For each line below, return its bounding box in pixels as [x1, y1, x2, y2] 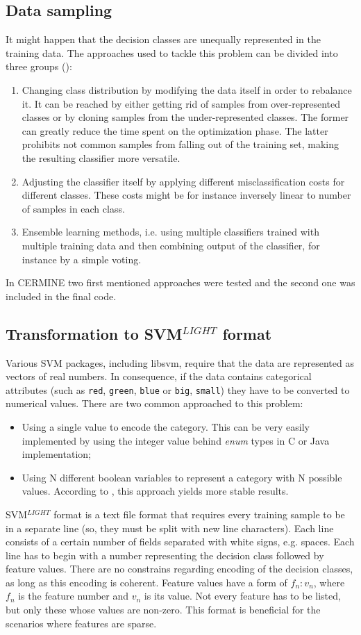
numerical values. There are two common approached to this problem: [6, 396, 303, 411]
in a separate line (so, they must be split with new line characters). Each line [6, 520, 334, 535]
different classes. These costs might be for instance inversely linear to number [22, 188, 351, 202]
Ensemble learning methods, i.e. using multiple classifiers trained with [22, 224, 319, 239]
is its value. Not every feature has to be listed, [144, 588, 341, 603]
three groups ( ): [6, 59, 72, 74]
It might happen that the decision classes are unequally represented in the [6, 32, 321, 47]
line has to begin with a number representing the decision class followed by [6, 547, 324, 562]
